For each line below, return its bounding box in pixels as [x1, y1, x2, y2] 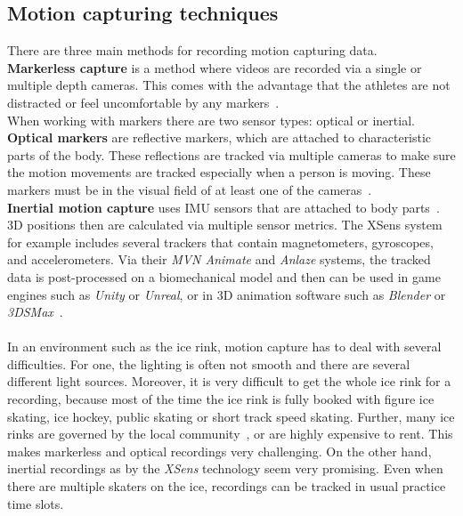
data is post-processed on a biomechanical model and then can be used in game [7, 267, 441, 286]
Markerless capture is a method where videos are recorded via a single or [7, 58, 422, 77]
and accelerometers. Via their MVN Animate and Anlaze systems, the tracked [7, 250, 431, 269]
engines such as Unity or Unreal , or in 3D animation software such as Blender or [7, 285, 446, 303]
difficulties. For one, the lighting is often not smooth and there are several [7, 354, 410, 373]
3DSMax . [7, 302, 63, 321]
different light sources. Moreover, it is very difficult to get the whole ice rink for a [7, 372, 451, 391]
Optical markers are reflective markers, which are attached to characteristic [7, 128, 432, 147]
